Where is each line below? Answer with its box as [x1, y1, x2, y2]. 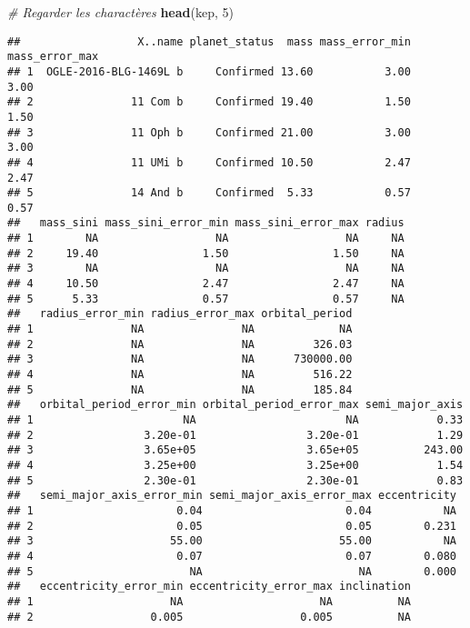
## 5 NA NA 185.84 [7, 383, 353, 396]
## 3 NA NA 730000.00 [7, 353, 353, 366]
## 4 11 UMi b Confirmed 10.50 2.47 [7, 155, 411, 169]
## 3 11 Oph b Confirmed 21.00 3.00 [7, 125, 411, 139]
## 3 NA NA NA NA [7, 262, 405, 275]
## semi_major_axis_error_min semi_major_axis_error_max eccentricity [7, 489, 456, 503]
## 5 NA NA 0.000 [7, 564, 456, 578]
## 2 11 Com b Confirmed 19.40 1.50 [7, 95, 411, 109]
